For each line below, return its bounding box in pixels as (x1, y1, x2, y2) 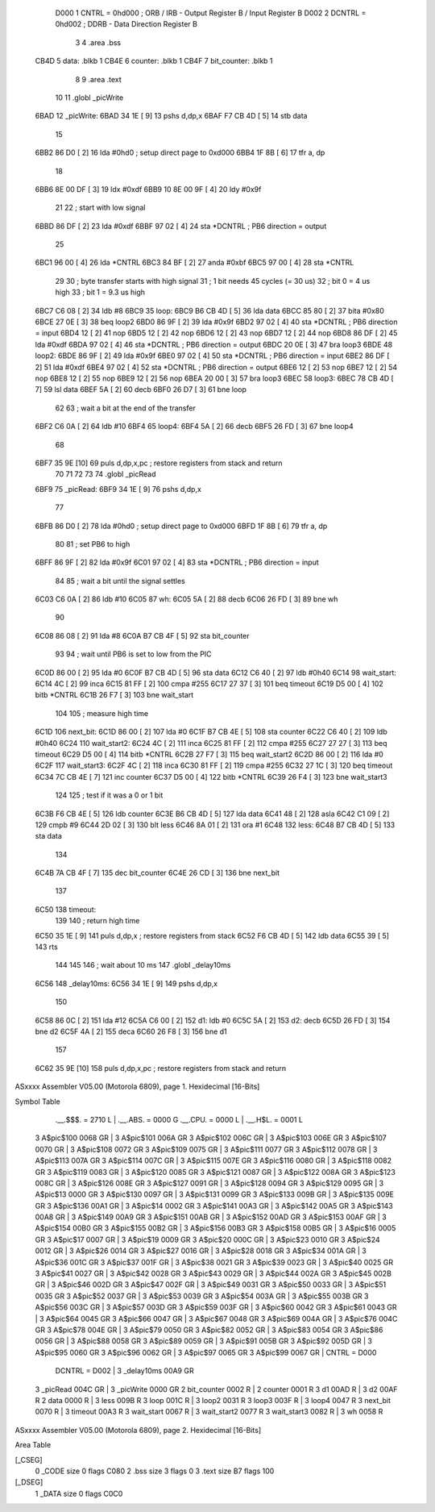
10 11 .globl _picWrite (55, 93, 124, 102)
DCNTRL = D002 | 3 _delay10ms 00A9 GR (55, 1366, 194, 1376)
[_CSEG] (14, 1455, 43, 1464)
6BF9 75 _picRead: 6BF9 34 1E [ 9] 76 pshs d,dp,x (35, 484, 201, 494)
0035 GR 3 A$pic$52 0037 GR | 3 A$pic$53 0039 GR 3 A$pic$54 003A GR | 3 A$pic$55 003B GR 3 (35, 1291, 369, 1301)
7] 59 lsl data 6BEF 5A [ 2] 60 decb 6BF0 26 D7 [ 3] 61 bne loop (35, 385, 247, 394)
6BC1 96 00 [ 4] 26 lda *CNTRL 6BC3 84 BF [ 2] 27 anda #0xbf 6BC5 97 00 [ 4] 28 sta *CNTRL (35, 258, 354, 268)
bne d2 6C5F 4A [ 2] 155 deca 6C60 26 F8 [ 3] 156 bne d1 (35, 1027, 227, 1036)
